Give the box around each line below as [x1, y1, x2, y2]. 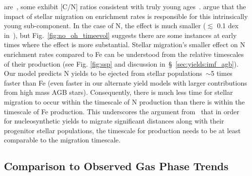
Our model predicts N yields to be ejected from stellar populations [4, 68, 202, 78]
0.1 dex [217, 20, 239, 31]
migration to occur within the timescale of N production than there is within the [4, 96, 245, 106]
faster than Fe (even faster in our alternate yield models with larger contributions [4, 77, 247, 88]
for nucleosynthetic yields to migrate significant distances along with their [4, 116, 224, 126]
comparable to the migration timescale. [4, 135, 121, 145]
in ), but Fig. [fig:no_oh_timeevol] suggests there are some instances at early [4, 30, 237, 40]
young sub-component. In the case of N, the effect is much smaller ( [4, 20, 206, 31]
